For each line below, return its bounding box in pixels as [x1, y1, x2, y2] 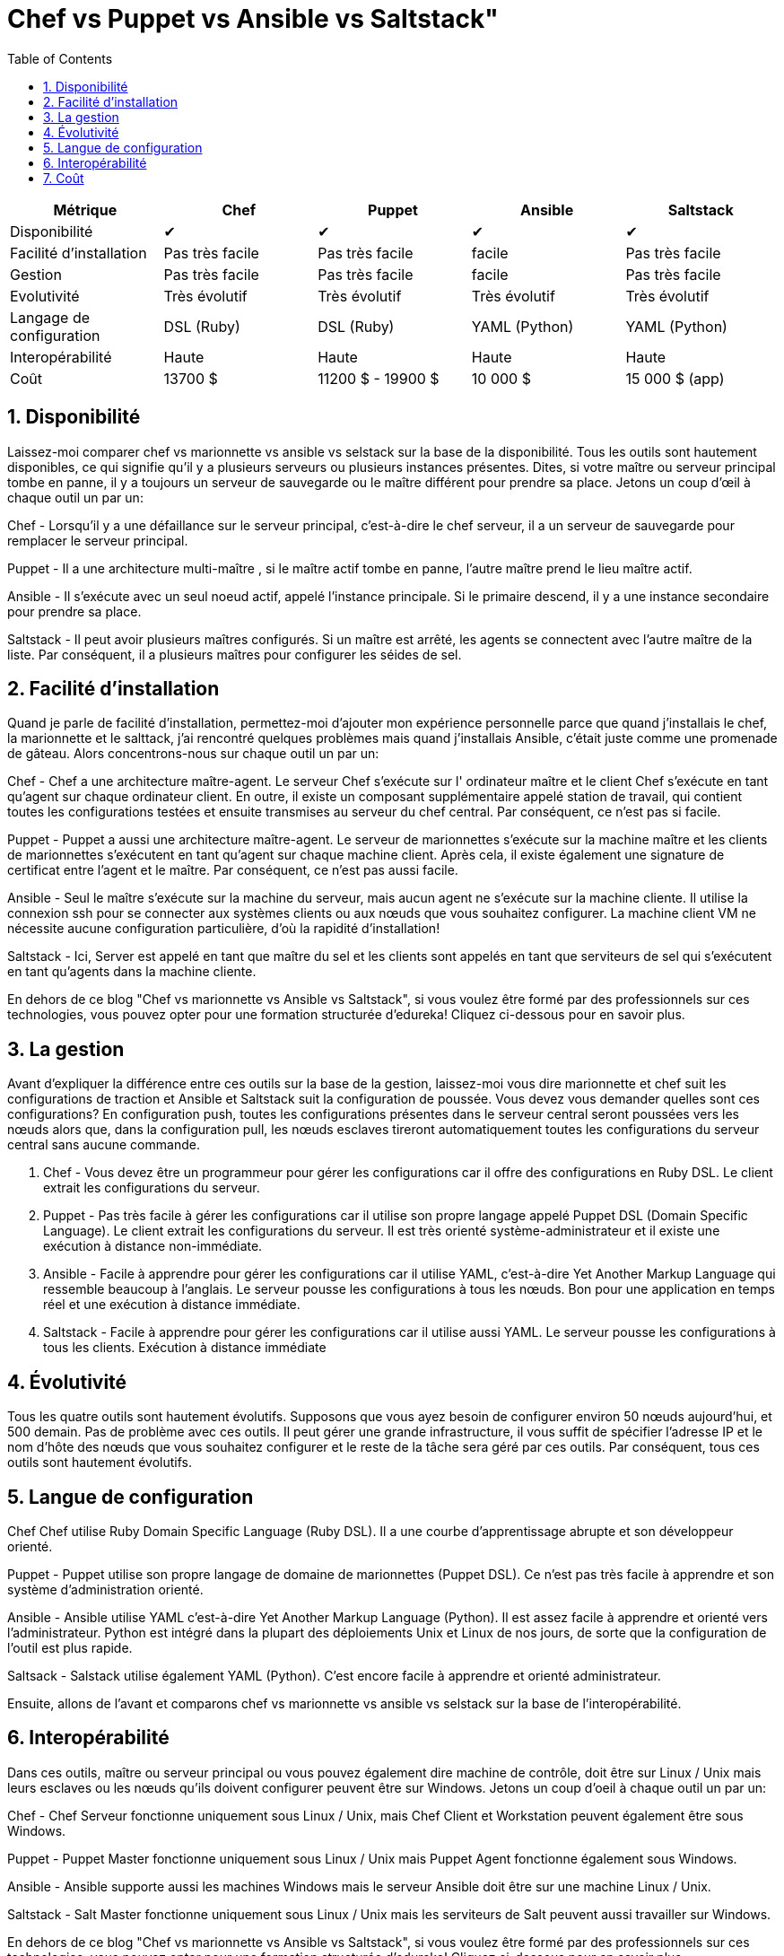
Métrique [53, 200, 118, 219]
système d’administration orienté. [7, 1581, 204, 1597]
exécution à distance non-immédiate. [43, 1238, 263, 1254]
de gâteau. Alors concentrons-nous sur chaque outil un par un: [7, 746, 379, 762]
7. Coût [43, 170, 84, 186]
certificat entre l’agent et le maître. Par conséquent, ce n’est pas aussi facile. [7, 862, 458, 878]
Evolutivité [10, 286, 80, 305]
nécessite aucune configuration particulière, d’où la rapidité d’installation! [7, 921, 440, 937]
